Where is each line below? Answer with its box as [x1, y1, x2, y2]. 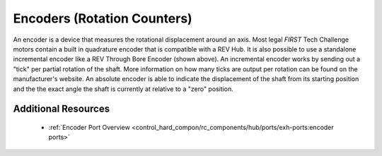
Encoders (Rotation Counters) [13, 11, 192, 26]
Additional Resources [13, 103, 110, 115]
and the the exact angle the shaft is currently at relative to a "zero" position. [13, 85, 233, 93]
